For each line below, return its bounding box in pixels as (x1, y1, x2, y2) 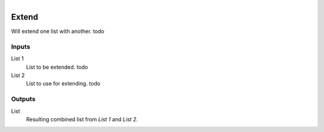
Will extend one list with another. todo (11, 27, 104, 35)
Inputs (11, 42, 31, 51)
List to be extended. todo (26, 63, 88, 70)
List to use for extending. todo (26, 80, 101, 87)
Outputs (11, 95, 36, 103)
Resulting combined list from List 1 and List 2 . (26, 115, 138, 122)
